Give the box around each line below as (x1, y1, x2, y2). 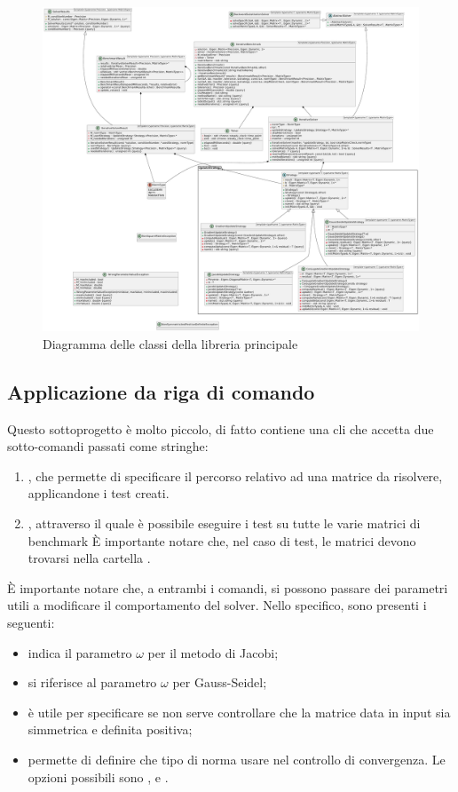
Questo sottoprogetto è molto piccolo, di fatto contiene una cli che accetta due (7, 419, 434, 438)
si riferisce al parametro (28, 673, 157, 692)
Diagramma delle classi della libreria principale (43, 334, 298, 352)
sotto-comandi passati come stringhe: (7, 437, 209, 455)
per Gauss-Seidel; (172, 673, 267, 692)
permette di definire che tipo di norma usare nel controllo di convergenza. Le (28, 749, 446, 768)
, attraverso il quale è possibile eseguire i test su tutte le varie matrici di (28, 513, 421, 532)
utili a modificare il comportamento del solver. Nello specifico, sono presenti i (7, 596, 427, 614)
